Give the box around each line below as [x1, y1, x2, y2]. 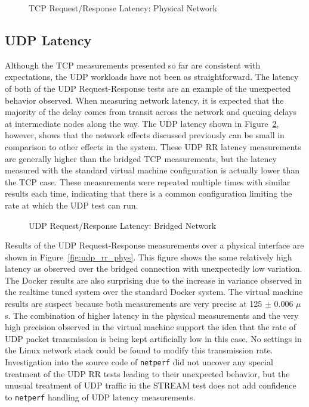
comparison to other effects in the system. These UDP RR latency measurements [5, 140, 301, 153]
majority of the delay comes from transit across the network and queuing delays [5, 105, 297, 118]
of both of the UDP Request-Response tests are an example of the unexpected [5, 82, 291, 94]
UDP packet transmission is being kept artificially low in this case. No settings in [5, 332, 302, 344]
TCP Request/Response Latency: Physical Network [29, 2, 217, 14]
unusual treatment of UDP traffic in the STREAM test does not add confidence [5, 379, 296, 392]
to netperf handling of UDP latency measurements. [5, 390, 196, 403]
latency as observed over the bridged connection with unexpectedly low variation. [5, 262, 302, 275]
